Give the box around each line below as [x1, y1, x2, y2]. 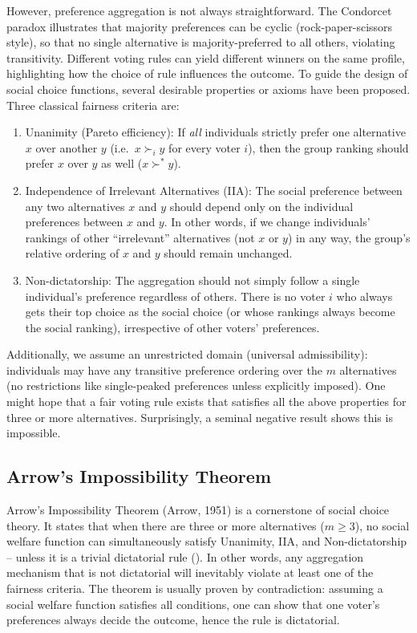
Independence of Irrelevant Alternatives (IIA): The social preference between [25, 181, 403, 198]
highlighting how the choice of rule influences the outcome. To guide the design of [6, 65, 408, 82]
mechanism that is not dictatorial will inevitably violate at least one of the [6, 564, 374, 581]
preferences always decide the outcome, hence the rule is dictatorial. [6, 611, 340, 628]
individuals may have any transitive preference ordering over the [6, 361, 322, 378]
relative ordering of [25, 245, 119, 262]
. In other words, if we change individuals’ [164, 213, 370, 230]
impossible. [6, 424, 61, 441]
